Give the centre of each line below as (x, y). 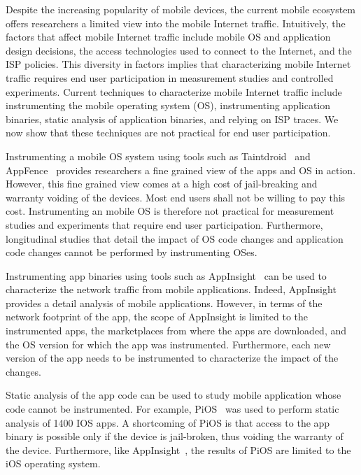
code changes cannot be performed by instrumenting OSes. (132, 252)
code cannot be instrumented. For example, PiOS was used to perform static (172, 409)
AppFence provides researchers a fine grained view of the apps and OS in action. (181, 170)
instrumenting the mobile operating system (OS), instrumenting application (168, 105)
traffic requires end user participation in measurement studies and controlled (170, 77)
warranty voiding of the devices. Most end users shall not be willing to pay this (176, 197)
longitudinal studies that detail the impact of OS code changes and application (175, 238)
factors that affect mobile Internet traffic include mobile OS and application (168, 37)
